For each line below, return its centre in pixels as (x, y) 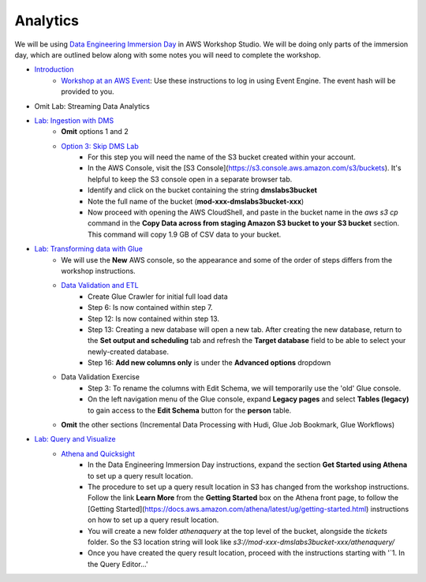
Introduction (54, 69)
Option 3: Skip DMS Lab (100, 146)
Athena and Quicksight (98, 453)
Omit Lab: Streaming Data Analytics (92, 106)
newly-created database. (129, 352)
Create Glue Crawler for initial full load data (158, 297)
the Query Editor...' (118, 564)
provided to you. (88, 91)
